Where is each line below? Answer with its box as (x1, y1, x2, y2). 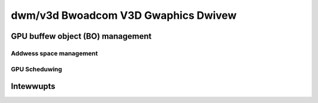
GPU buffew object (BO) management (11, 31, 152, 41)
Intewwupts (11, 81, 55, 91)
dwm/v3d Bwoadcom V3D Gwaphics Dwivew (11, 9, 237, 22)
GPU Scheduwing (11, 65, 62, 73)
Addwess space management (11, 49, 98, 57)
